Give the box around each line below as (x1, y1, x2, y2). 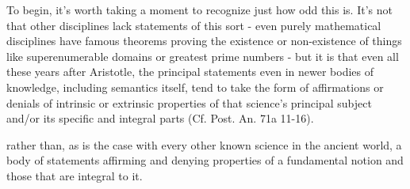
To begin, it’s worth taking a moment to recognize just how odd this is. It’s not (6, 2, 393, 17)
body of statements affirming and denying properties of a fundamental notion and (6, 152, 404, 168)
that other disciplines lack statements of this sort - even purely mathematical (6, 17, 381, 33)
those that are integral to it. (6, 167, 143, 183)
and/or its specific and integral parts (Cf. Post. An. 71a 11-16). (6, 110, 314, 127)
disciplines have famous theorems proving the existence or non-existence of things (6, 32, 402, 49)
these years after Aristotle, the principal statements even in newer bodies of (6, 63, 374, 80)
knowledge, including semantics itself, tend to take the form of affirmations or (6, 78, 384, 95)
